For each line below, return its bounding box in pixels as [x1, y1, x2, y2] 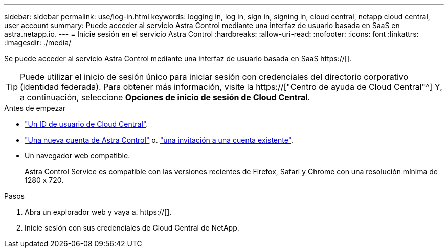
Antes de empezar [4, 104, 66, 112]
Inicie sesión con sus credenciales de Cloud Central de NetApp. [25, 223, 239, 232]
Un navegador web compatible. [25, 151, 130, 160]
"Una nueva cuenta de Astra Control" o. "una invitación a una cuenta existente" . [25, 135, 294, 144]
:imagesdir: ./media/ [4, 38, 72, 47]
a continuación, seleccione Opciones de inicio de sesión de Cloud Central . [20, 92, 310, 102]
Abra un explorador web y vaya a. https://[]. [25, 208, 172, 216]
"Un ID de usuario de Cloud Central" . [25, 120, 148, 128]
